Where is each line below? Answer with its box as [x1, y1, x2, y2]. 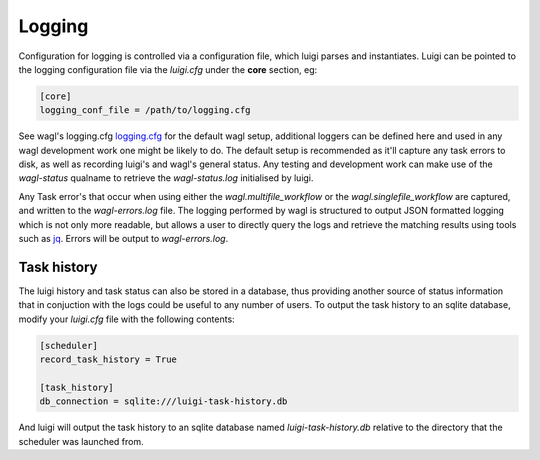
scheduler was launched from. [18, 435, 144, 447]
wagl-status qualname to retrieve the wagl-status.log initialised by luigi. [18, 172, 314, 184]
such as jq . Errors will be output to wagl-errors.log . [18, 233, 229, 245]
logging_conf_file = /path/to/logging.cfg [39, 105, 251, 116]
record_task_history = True [39, 354, 177, 365]
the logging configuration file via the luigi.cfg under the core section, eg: [18, 63, 318, 75]
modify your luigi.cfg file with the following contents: [18, 313, 235, 325]
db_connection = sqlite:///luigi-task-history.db [39, 396, 288, 407]
